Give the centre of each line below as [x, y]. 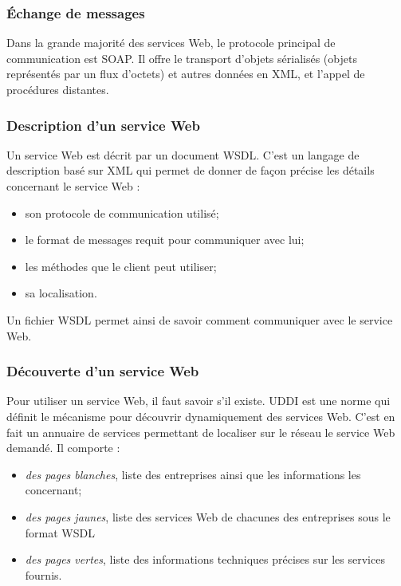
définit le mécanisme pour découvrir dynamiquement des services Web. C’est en [201, 416]
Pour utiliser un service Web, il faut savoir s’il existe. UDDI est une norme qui [199, 401]
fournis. [43, 574]
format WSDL [60, 532]
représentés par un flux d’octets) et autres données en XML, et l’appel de [186, 74]
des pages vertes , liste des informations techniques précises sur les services [205, 559]
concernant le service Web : [73, 186]
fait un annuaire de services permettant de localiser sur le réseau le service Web [201, 432]
